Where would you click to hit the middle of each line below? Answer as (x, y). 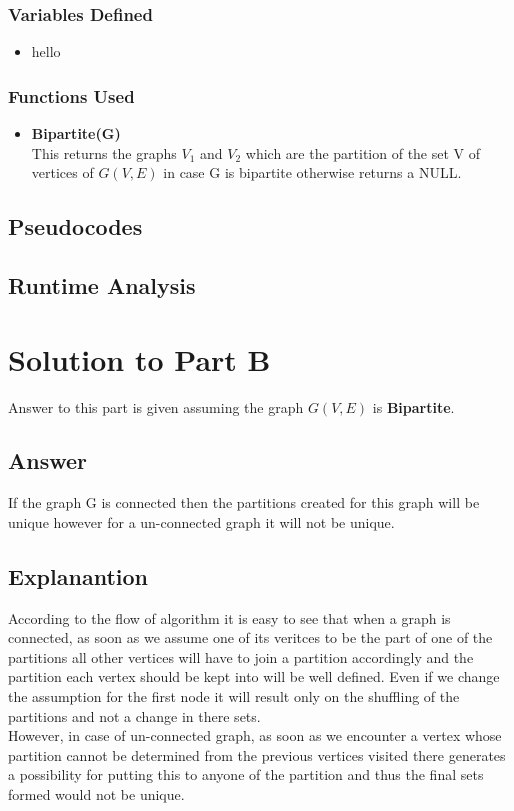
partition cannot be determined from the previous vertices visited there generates (257, 754)
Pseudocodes (75, 226)
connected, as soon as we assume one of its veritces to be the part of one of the (250, 637)
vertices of (62, 172)
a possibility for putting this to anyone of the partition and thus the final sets (246, 774)
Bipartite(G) (76, 133)
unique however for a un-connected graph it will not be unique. (201, 521)
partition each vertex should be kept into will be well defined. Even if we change (254, 676)
